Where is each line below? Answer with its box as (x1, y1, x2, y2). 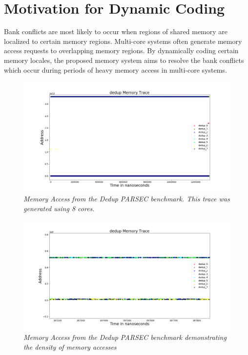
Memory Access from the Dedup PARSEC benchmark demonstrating (23, 332, 227, 342)
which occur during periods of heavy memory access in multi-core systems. (4, 64, 227, 75)
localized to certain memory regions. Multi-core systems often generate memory (4, 36, 242, 46)
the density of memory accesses (23, 342, 117, 352)
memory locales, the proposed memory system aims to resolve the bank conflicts (4, 55, 244, 65)
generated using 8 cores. (23, 203, 95, 213)
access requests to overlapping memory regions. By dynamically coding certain (4, 45, 239, 56)
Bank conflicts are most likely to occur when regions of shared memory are (4, 26, 228, 37)
